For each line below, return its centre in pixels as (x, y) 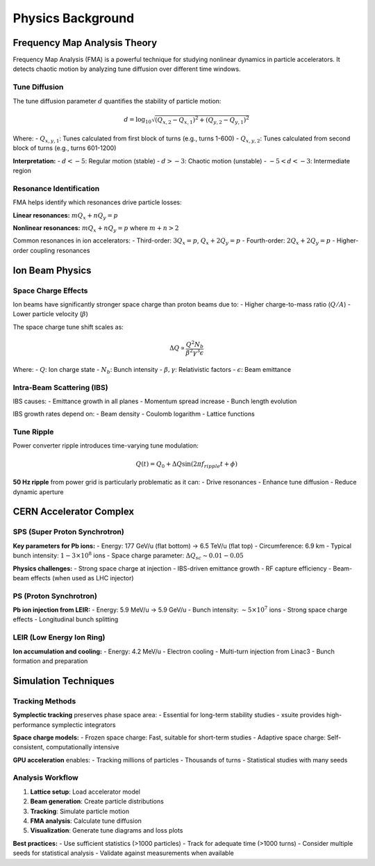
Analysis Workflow (46, 778)
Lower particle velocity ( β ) (50, 314)
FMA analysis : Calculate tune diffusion (86, 821)
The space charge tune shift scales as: (68, 327)
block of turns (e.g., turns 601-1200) (65, 148)
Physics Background (74, 18)
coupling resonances (60, 250)
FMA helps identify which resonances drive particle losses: (97, 202)
